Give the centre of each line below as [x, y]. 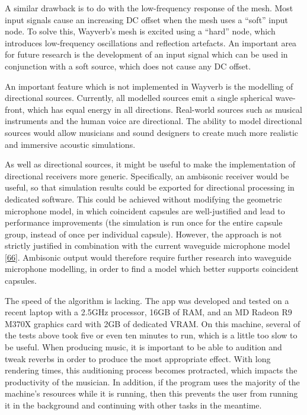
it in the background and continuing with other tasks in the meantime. [133, 405]
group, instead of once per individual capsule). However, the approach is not [143, 234]
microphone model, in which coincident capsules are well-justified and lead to [145, 210]
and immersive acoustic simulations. [70, 144]
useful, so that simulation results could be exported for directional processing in [150, 187]
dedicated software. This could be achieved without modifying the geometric [143, 199]
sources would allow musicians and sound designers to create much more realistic [152, 132]
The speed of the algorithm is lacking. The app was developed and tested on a [147, 300]
